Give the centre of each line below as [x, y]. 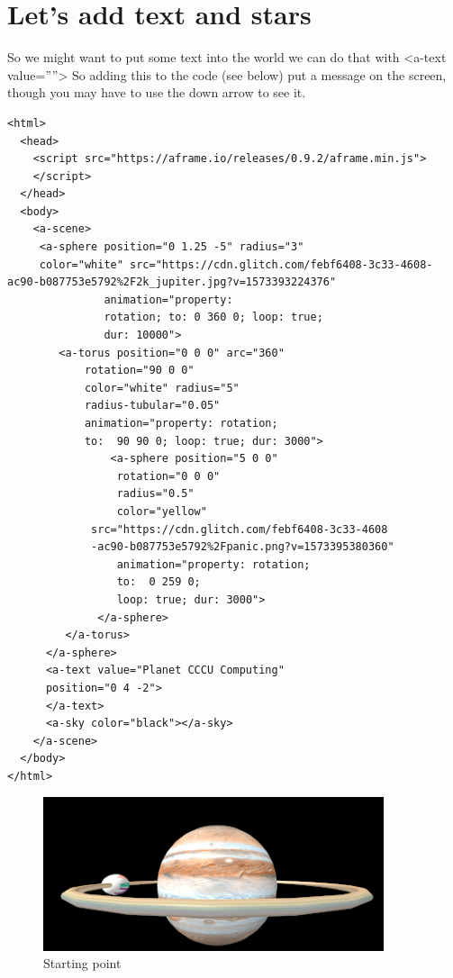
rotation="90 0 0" [139, 371]
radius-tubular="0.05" [152, 406]
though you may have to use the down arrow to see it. [157, 92]
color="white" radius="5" [162, 388]
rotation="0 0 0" [168, 476]
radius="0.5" [155, 494]
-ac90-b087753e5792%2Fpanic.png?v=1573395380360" [243, 547]
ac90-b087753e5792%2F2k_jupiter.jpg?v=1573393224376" [172, 282]
